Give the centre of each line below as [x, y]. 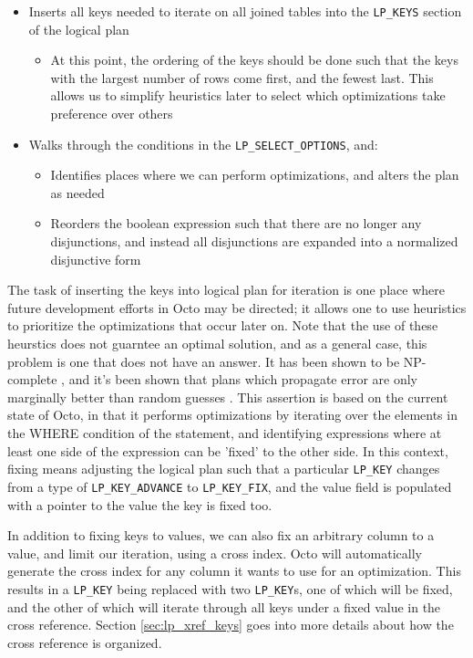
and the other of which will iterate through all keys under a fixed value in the [224, 606]
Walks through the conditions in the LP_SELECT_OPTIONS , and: [203, 144]
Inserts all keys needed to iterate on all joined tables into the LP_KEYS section [245, 11]
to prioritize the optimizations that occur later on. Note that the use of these [223, 325]
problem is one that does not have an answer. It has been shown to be [204, 361]
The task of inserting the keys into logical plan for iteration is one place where [226, 290]
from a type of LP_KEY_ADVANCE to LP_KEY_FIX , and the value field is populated [230, 486]
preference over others [112, 114]
